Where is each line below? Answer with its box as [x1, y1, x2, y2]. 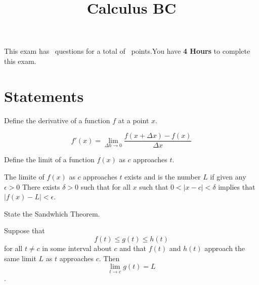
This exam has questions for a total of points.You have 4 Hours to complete [4, 46, 250, 56]
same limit [4, 253, 36, 263]
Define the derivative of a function [4, 115, 110, 125]
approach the [204, 242, 245, 253]
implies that [218, 181, 255, 192]
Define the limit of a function [4, 154, 95, 165]
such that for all [80, 181, 131, 192]
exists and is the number [124, 171, 201, 182]
